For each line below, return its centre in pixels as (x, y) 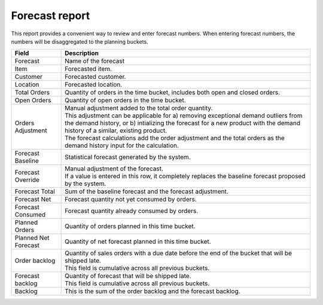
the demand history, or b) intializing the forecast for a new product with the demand (183, 123)
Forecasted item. (89, 69)
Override (27, 180)
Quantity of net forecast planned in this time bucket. (138, 242)
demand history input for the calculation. (122, 145)
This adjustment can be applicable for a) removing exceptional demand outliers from (184, 115)
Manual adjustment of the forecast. (114, 169)
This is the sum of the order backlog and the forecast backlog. (153, 291)
